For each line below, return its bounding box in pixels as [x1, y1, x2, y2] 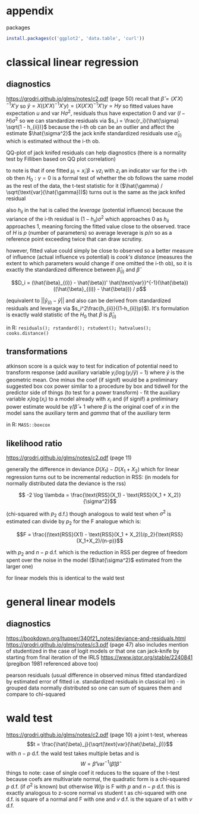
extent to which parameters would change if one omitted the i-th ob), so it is [6, 260, 192, 267]
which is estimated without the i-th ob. [6, 137, 100, 144]
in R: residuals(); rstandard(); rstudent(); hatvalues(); [6, 324, 151, 331]
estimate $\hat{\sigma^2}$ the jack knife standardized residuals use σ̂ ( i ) [6, 129, 182, 138]
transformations [6, 347, 68, 357]
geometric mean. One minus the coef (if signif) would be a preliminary [6, 377, 178, 384]
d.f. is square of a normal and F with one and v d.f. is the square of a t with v [6, 796, 192, 803]
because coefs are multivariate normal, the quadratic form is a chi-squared [6, 776, 190, 783]
